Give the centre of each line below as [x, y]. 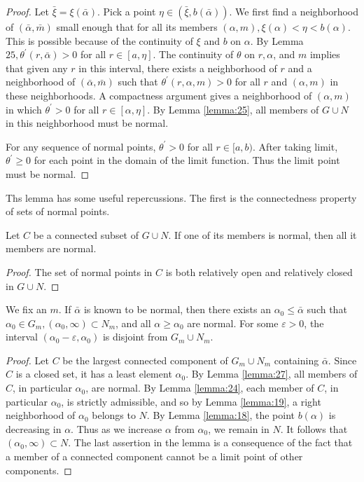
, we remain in [239, 428]
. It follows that [314, 428]
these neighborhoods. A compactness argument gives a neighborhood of [159, 95]
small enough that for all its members [137, 27]
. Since [342, 360]
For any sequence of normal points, [81, 146]
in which [24, 109]
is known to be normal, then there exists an [177, 309]
